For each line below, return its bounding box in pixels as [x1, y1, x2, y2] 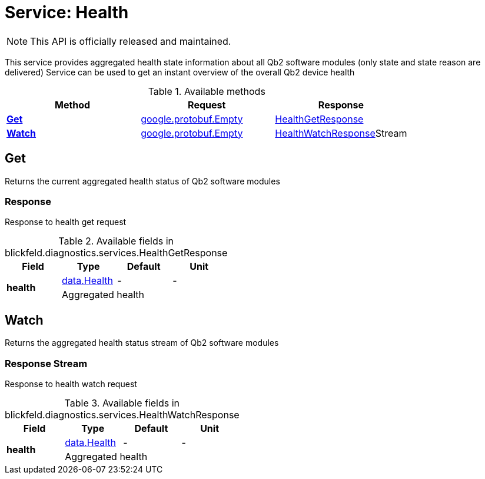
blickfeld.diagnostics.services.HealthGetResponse [5, 247, 228, 259]
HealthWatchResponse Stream [275, 127, 407, 139]
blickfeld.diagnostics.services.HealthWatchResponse [5, 408, 240, 421]
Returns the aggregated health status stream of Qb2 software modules [5, 338, 279, 348]
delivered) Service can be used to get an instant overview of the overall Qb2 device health [5, 67, 355, 77]
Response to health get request [5, 217, 127, 227]
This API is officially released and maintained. [30, 35, 231, 47]
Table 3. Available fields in [64, 397, 180, 409]
